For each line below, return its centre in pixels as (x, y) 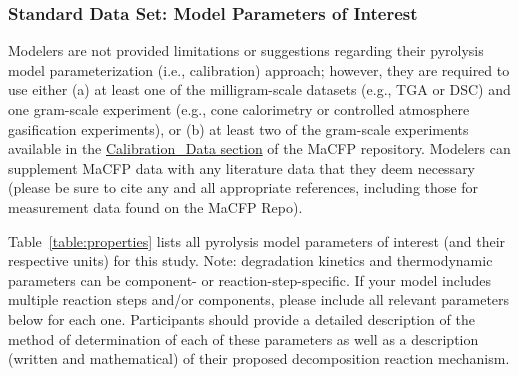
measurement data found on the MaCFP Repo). (155, 206)
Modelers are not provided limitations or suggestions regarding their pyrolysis (246, 50)
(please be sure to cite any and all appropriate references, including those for (243, 187)
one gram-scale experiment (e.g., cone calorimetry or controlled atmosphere (239, 109)
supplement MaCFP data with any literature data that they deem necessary (242, 167)
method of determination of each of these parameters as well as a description (243, 338)
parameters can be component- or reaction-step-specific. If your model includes (250, 279)
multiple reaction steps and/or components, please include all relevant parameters (259, 299)
